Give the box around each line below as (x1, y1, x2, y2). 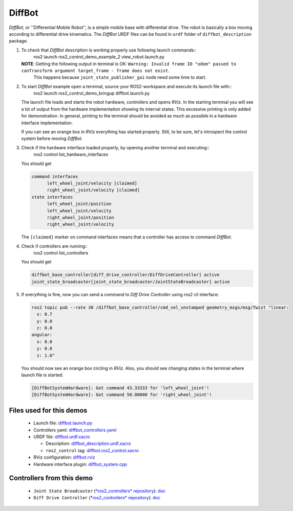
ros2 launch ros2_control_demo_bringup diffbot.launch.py (33, 91, 150, 96)
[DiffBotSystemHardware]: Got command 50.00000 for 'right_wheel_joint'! (31, 392, 212, 397)
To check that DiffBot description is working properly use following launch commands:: (21, 47, 196, 53)
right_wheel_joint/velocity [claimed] (47, 187, 140, 193)
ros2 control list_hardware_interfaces (33, 152, 108, 158)
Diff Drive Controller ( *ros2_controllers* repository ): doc (33, 495, 161, 501)
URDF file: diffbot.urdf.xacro (33, 434, 90, 440)
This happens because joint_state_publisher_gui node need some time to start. (33, 74, 207, 80)
